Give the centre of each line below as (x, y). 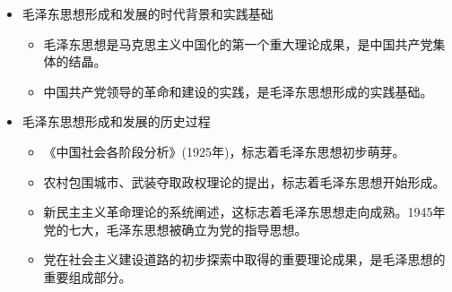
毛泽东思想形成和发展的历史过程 (116, 121)
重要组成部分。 (87, 276)
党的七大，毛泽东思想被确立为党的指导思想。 (175, 229)
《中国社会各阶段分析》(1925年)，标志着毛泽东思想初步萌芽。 (224, 151)
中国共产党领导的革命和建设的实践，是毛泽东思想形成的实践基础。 (238, 91)
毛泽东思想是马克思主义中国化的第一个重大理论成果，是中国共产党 (238, 43)
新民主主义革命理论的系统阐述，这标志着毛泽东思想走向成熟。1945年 (244, 212)
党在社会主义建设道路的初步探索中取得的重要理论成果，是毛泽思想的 (244, 259)
